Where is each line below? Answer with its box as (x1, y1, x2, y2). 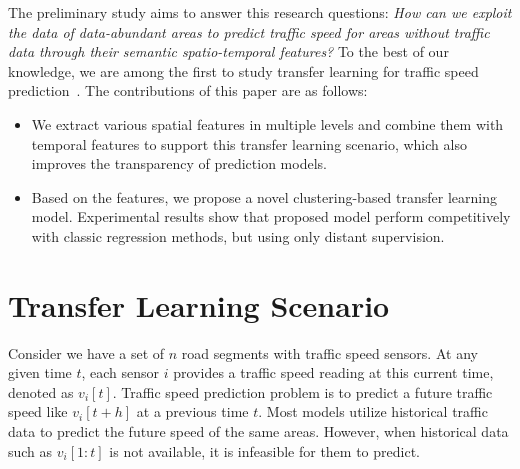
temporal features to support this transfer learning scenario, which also (31, 133, 467, 154)
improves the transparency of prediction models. (31, 153, 327, 174)
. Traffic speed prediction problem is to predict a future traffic (112, 381, 493, 402)
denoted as (8, 381, 74, 402)
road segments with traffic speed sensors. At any (181, 342, 478, 363)
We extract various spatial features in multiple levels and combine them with (31, 113, 504, 134)
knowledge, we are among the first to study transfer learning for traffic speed (8, 60, 479, 81)
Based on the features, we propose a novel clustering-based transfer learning (31, 186, 498, 207)
